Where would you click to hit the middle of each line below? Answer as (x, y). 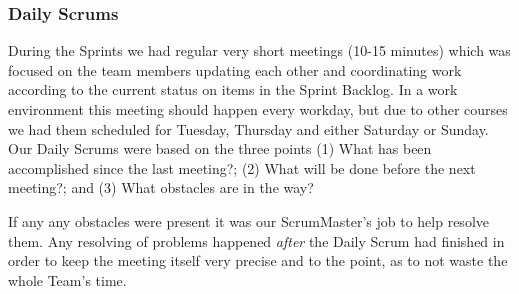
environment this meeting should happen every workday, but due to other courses (258, 109)
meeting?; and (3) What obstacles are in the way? (161, 187)
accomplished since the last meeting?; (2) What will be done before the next (242, 167)
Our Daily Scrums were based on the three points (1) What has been (220, 148)
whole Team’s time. (67, 279)
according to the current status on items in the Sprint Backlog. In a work (233, 89)
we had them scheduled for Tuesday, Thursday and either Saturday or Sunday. (248, 128)
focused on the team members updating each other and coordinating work (235, 69)
